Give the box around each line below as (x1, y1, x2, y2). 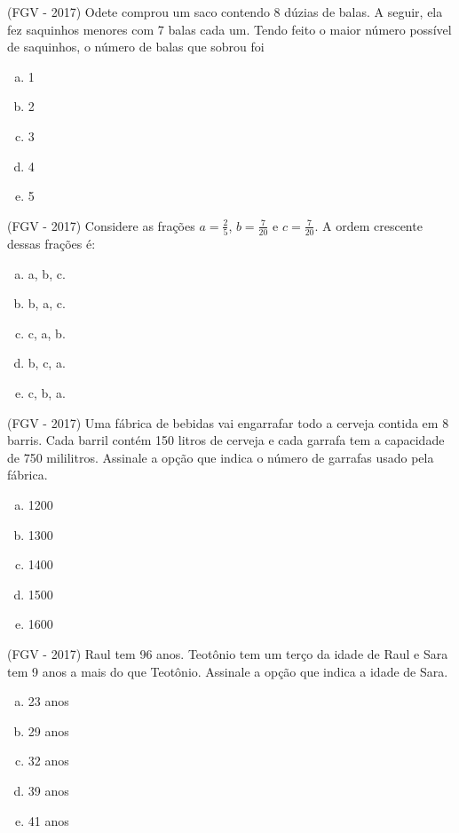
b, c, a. (28, 353, 66, 372)
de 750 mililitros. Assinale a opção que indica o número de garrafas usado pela (7, 448, 434, 466)
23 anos (28, 692, 69, 710)
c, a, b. (28, 323, 66, 342)
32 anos (28, 751, 69, 770)
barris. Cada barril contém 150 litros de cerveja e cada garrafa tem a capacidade (7, 431, 445, 449)
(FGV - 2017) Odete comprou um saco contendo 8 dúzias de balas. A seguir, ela (7, 3, 443, 20)
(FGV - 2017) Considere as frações (7, 216, 195, 234)
